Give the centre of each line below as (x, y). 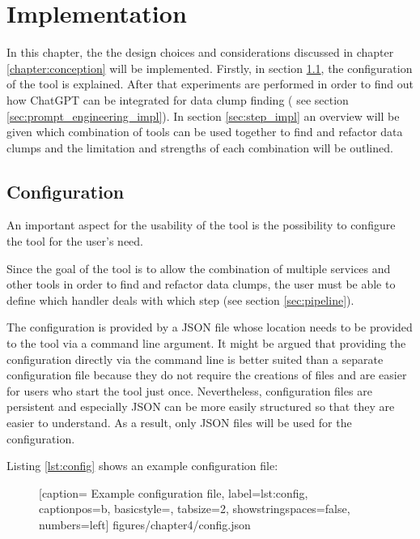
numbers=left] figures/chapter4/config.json (145, 524)
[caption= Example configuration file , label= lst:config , (174, 492)
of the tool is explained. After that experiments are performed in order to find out (210, 84)
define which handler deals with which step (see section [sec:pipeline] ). (180, 299)
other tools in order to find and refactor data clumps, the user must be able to (201, 284)
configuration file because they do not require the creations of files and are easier (207, 375)
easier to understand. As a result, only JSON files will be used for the (179, 423)
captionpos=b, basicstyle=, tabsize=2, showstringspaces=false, (195, 509)
